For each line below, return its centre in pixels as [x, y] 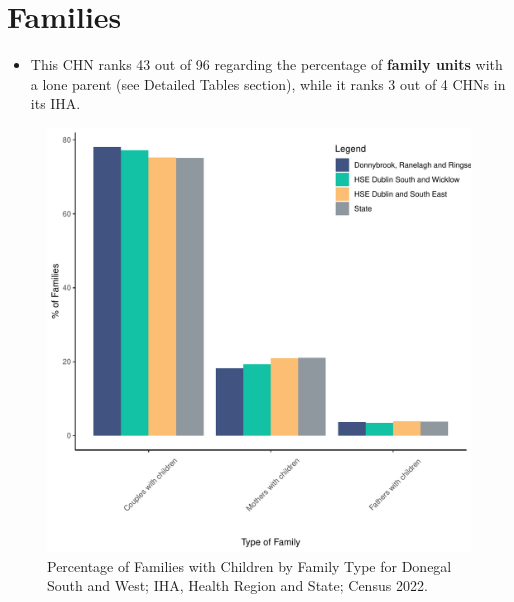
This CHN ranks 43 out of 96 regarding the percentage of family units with [266, 64]
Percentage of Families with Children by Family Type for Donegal [249, 565]
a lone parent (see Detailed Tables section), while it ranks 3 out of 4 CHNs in [268, 83]
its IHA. [55, 103]
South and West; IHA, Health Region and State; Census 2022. [237, 585]
